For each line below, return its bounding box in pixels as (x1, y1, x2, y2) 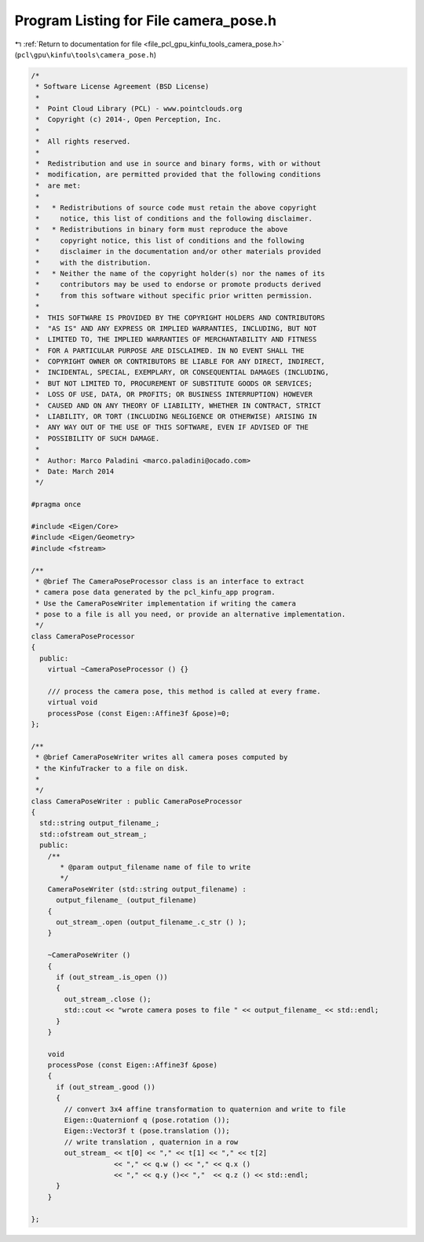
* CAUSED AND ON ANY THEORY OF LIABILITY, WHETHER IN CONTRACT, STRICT (35, 401, 321, 410)
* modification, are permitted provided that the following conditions (35, 170, 321, 179)
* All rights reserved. (35, 137, 131, 146)
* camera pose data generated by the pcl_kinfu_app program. (35, 588, 276, 597)
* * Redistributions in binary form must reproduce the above (35, 225, 288, 234)
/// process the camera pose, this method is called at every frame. (47, 687, 321, 695)
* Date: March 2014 (35, 467, 115, 475)
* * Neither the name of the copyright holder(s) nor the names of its (35, 269, 326, 278)
